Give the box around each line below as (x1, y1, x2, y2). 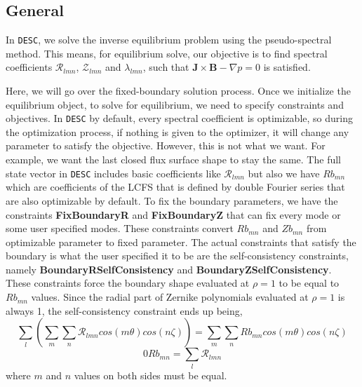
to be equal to (279, 276, 340, 290)
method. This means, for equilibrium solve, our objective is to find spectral (6, 46, 328, 60)
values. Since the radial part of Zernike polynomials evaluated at (31, 290, 309, 304)
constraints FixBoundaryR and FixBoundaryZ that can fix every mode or (6, 207, 341, 222)
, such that (142, 60, 189, 74)
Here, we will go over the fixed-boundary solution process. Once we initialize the (6, 83, 351, 98)
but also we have (248, 165, 320, 180)
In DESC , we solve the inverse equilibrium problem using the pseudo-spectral (6, 32, 332, 47)
